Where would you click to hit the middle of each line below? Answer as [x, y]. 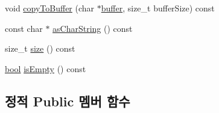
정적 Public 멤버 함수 [68, 101]
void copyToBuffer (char [50, 8]
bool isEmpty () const [46, 68]
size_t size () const [40, 48]
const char [24, 28]
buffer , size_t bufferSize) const [158, 8]
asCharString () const [93, 28]
